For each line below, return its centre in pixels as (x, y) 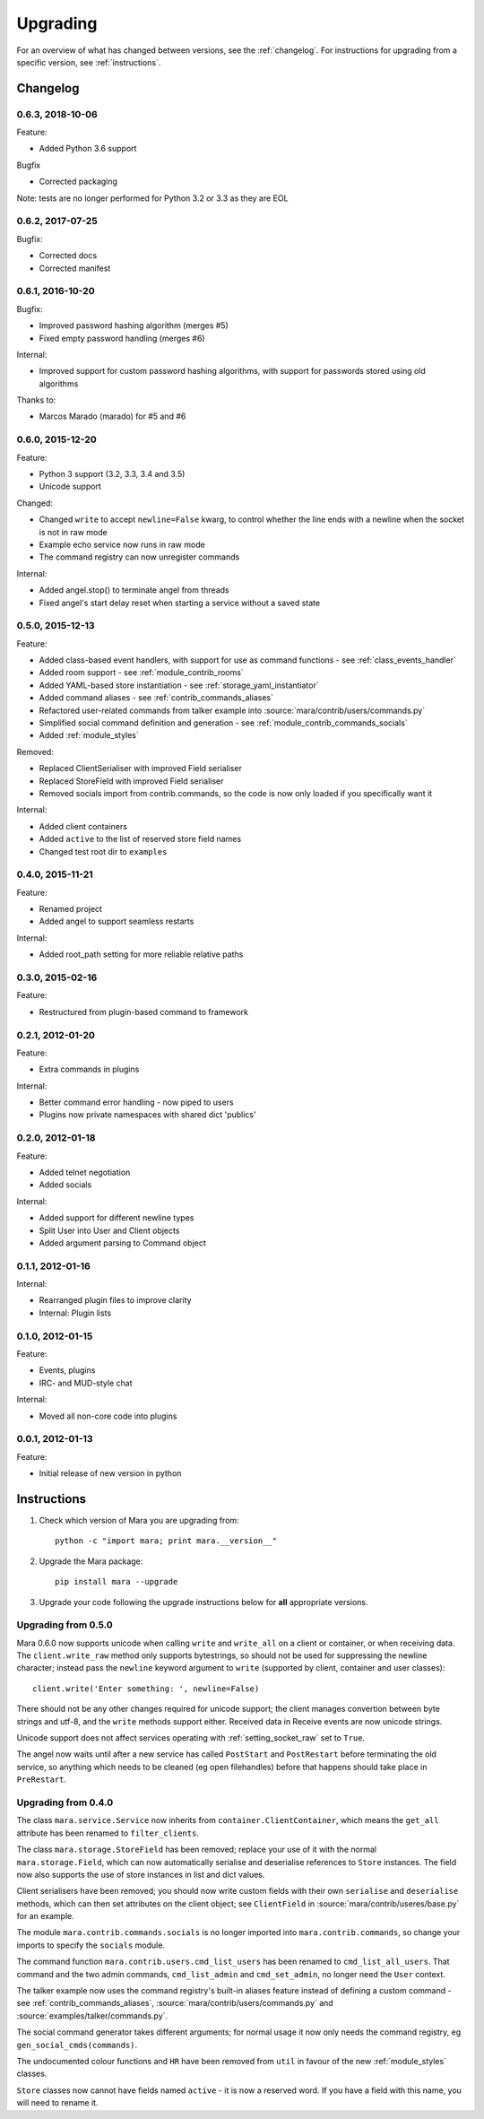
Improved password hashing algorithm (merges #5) (134, 326)
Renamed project (71, 909)
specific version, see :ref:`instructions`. (89, 62)
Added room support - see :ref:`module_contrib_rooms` (141, 673)
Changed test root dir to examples (103, 851)
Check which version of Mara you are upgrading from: (139, 1520)
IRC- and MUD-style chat (86, 1383)
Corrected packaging (78, 182)
